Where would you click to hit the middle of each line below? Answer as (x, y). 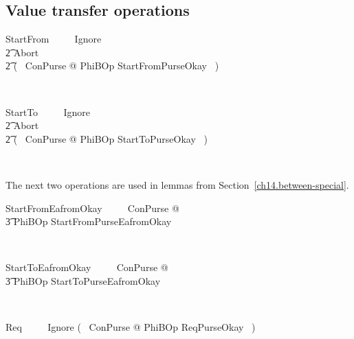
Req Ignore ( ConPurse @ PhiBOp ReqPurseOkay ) (131, 327)
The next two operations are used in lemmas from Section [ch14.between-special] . (177, 184)
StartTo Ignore (48, 112)
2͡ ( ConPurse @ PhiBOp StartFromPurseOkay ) (112, 66)
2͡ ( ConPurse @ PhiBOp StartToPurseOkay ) (107, 138)
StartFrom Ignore (54, 39)
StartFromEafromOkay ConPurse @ (92, 208)
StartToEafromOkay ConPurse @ (87, 267)
